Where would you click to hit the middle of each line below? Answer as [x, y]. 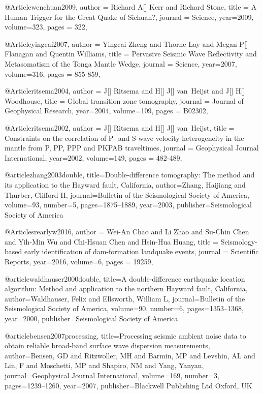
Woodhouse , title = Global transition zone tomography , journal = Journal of [124, 100]
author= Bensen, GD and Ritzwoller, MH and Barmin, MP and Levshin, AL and [130, 355]
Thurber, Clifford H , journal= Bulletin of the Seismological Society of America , [127, 194]
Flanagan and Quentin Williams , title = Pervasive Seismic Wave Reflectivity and [131, 54]
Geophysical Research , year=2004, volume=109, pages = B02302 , [106, 111]
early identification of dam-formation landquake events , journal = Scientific [141, 251]
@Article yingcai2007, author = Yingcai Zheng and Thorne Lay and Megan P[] [126, 43]
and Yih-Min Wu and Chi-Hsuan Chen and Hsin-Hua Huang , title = [111, 241]
